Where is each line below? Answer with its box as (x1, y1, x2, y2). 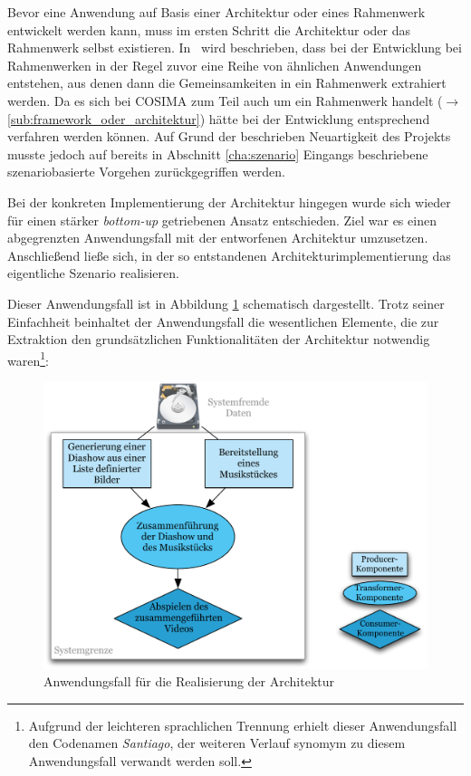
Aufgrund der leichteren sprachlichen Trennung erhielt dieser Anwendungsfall (28, 715, 457, 734)
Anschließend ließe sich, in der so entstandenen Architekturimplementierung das (7, 245, 451, 264)
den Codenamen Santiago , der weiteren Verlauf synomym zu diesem (28, 733, 406, 752)
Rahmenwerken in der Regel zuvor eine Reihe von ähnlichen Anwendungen (7, 55, 422, 74)
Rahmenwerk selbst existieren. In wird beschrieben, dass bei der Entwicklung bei (7, 38, 462, 57)
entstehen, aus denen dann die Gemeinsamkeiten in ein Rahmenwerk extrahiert (7, 73, 447, 92)
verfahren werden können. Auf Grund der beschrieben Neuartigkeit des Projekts (7, 127, 451, 146)
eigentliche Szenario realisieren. (7, 263, 179, 283)
